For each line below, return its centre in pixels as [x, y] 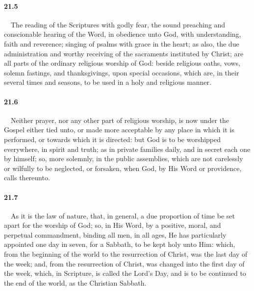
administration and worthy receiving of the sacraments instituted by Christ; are [124, 53]
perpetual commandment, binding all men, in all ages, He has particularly [115, 234]
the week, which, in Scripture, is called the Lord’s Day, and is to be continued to [125, 273]
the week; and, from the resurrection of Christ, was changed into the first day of [124, 263]
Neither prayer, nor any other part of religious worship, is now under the [120, 120]
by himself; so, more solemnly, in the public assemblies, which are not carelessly [124, 158]
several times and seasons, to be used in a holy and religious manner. [108, 82]
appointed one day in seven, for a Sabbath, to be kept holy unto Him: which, [120, 244]
